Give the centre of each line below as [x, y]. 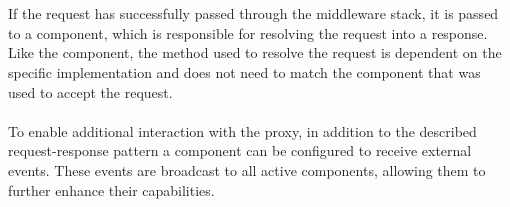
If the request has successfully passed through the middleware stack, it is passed [253, 13]
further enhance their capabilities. [111, 189]
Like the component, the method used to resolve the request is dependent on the [255, 52]
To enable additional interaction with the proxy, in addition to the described [242, 130]
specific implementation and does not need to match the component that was [244, 71]
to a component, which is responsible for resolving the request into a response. [248, 32]
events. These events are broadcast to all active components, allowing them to [247, 169]
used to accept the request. [90, 91]
